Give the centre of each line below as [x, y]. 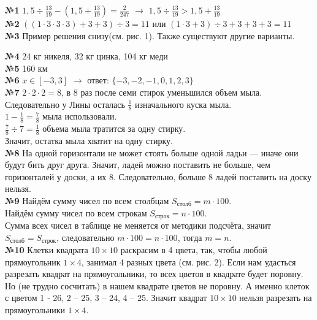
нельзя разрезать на [276, 298]
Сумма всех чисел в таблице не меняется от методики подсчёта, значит [138, 225]
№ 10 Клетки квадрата [47, 250]
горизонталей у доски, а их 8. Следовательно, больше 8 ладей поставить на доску [158, 176]
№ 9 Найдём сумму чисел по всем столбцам [87, 201]
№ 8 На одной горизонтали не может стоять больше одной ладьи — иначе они [152, 152]
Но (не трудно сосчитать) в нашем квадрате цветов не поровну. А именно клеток [157, 285]
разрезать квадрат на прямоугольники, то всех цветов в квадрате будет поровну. [154, 274]
